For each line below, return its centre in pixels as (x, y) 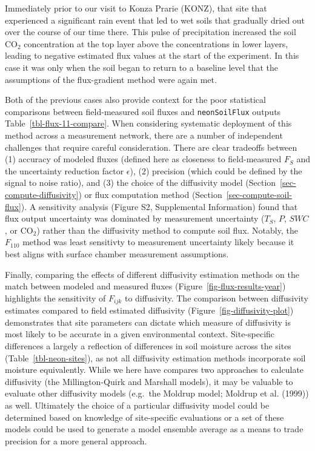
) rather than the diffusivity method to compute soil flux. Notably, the (167, 230)
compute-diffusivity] (42, 194)
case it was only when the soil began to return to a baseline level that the (142, 67)
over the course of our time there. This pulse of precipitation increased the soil (151, 32)
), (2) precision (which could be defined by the (216, 170)
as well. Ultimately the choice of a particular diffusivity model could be (137, 405)
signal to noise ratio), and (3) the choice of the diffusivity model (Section (141, 183)
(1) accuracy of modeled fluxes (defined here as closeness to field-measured (143, 159)
